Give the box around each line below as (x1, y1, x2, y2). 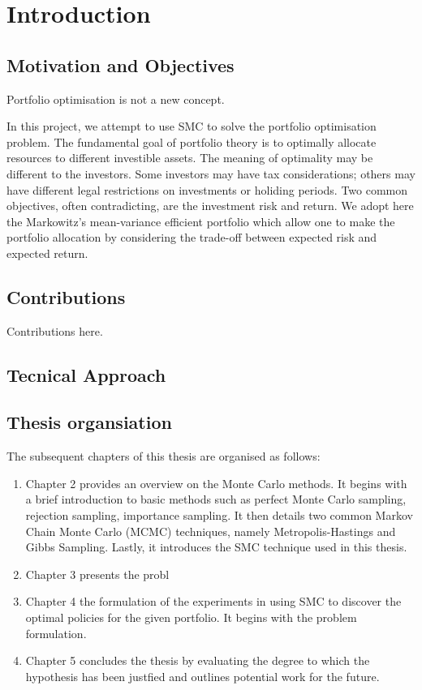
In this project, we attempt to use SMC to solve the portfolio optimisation (6, 118, 377, 135)
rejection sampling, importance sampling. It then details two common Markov (25, 507, 413, 524)
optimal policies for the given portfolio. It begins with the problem (25, 609, 357, 626)
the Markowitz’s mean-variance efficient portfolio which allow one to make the (6, 212, 395, 229)
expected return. (6, 244, 88, 261)
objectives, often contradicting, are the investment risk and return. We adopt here (6, 197, 414, 214)
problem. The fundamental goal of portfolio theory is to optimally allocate (6, 133, 377, 150)
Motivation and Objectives (6, 52, 235, 77)
